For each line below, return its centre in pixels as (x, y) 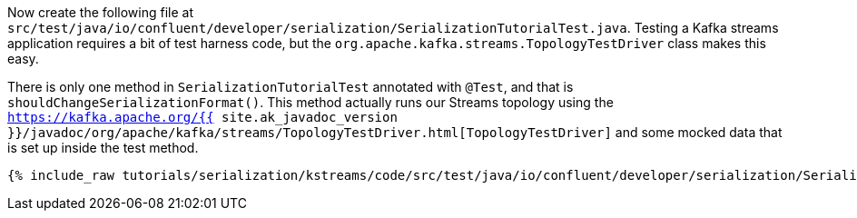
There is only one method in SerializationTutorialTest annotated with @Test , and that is (291, 87)
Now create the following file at (101, 12)
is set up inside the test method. (103, 148)
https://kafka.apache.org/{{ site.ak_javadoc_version (202, 117)
